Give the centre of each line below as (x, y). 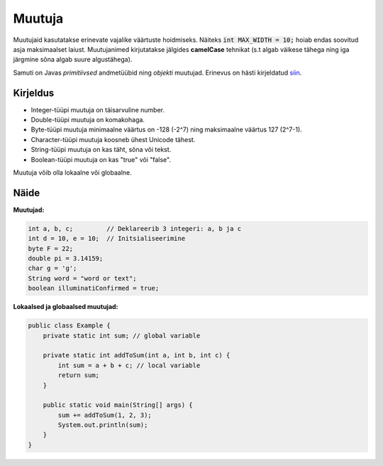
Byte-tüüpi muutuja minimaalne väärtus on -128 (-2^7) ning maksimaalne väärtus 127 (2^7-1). (167, 130)
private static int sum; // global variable (122, 335)
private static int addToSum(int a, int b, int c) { (137, 356)
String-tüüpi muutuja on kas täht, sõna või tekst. (101, 150)
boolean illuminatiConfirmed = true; (94, 288)
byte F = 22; (51, 248)
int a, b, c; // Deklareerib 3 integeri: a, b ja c (135, 228)
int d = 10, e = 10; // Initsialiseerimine (107, 239)
